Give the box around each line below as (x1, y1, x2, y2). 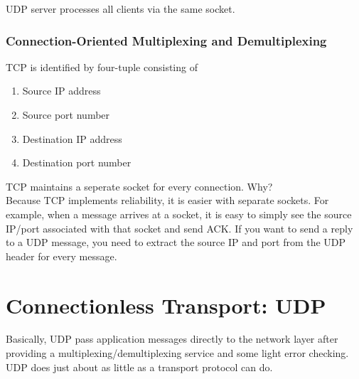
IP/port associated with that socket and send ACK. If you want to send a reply (6, 220, 353, 235)
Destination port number (22, 155, 132, 170)
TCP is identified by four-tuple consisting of (6, 59, 198, 74)
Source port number (22, 107, 110, 122)
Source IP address (22, 83, 101, 98)
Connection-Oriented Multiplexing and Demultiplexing (6, 31, 327, 49)
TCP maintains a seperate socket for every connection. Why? (6, 178, 273, 193)
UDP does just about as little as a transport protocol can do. (6, 359, 273, 374)
